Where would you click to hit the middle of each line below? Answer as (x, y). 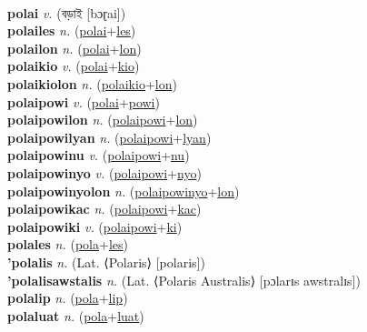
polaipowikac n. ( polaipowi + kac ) (104, 209)
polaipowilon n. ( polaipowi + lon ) (103, 120)
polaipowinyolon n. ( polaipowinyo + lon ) (124, 191)
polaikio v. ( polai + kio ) (74, 66)
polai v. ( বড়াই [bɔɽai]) (67, 12)
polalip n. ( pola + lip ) (68, 298)
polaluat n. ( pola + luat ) (76, 315)
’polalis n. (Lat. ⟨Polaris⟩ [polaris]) (106, 262)
